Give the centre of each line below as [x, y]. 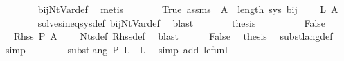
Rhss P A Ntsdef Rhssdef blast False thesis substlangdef [173, 36]
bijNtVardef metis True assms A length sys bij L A [188, 9]
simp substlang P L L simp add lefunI [117, 49]
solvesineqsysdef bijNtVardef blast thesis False [182, 22]
